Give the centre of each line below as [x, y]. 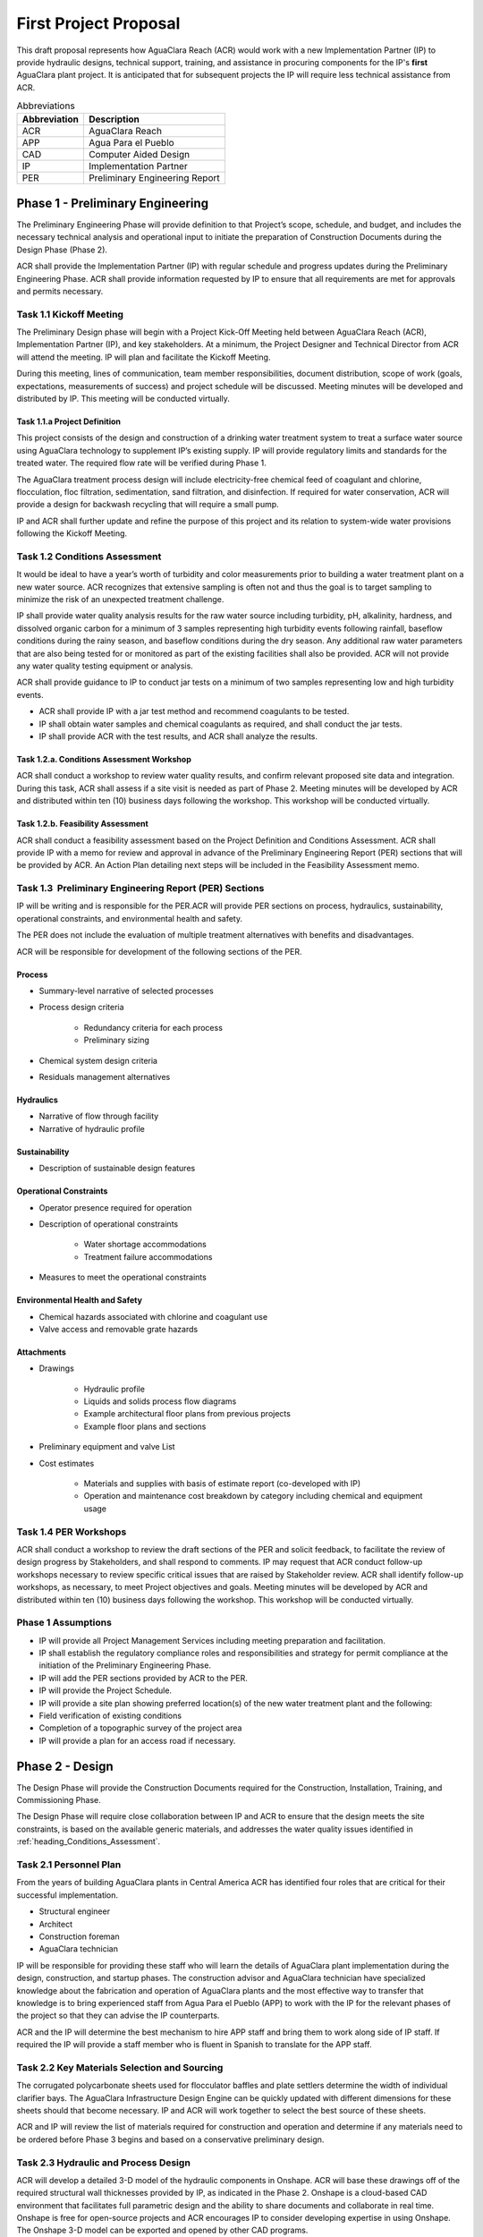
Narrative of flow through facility [99, 1116]
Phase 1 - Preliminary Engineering [113, 203]
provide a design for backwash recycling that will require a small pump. [148, 505]
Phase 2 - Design [65, 1766]
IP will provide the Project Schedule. [106, 1690]
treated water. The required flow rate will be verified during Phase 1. [142, 463]
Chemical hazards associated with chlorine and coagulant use [153, 1316]
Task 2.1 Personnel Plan [69, 1865]
